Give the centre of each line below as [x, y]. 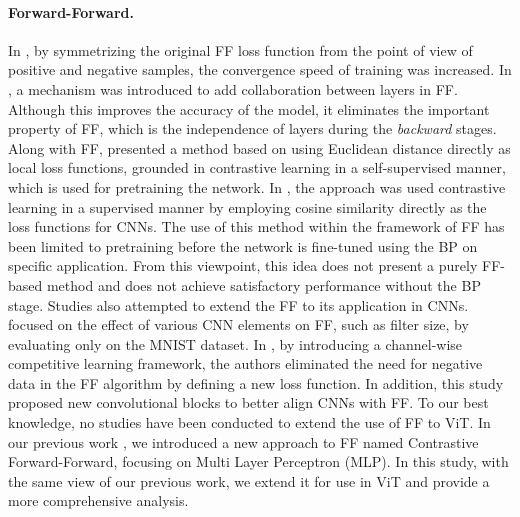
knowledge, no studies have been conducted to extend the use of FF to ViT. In [249, 422]
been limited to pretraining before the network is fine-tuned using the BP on [243, 245]
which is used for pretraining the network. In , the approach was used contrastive [257, 186]
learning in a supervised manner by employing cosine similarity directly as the [247, 206]
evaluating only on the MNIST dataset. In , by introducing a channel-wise [235, 343]
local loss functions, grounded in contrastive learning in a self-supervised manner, [257, 167]
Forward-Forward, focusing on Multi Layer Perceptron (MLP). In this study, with [258, 461]
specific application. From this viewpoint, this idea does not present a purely [243, 265]
